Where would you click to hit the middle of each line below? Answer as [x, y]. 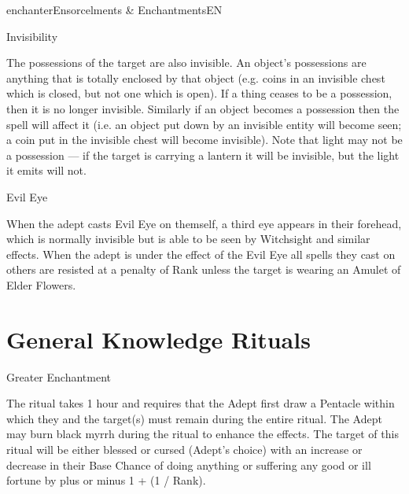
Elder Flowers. [41, 284]
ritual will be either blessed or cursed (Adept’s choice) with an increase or [184, 449]
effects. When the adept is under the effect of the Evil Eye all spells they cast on [201, 254]
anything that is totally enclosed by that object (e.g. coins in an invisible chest [196, 77]
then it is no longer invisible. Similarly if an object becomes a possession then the [203, 108]
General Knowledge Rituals [158, 339]
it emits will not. [46, 170]
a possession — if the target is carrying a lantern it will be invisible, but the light [203, 155]
